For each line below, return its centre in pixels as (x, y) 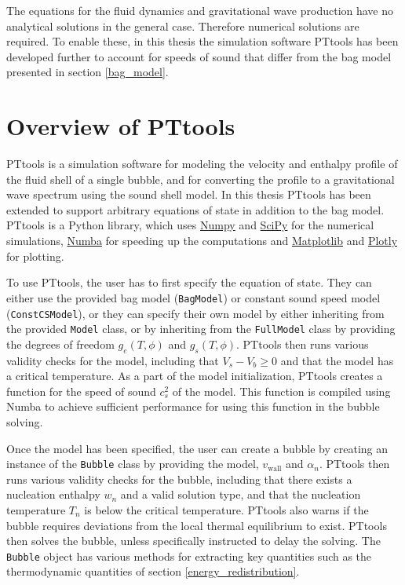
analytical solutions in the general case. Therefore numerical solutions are (183, 26)
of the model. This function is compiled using (281, 391)
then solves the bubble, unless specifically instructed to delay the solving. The (193, 541)
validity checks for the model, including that (113, 360)
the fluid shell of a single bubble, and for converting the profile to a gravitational (201, 179)
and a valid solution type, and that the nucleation (241, 494)
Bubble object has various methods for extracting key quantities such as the (189, 556)
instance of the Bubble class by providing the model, (133, 464)
